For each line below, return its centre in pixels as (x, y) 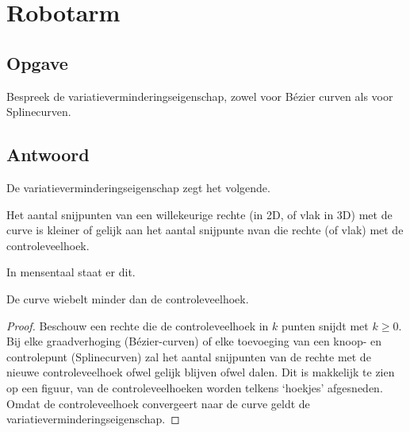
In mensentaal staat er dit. (71, 272)
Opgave (37, 62)
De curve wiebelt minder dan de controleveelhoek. (128, 298)
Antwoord (48, 154)
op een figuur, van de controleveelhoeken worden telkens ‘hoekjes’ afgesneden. (195, 387)
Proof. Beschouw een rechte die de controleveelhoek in (138, 325)
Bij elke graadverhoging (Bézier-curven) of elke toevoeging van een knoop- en (194, 341)
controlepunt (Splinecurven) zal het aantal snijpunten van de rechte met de (189, 356)
